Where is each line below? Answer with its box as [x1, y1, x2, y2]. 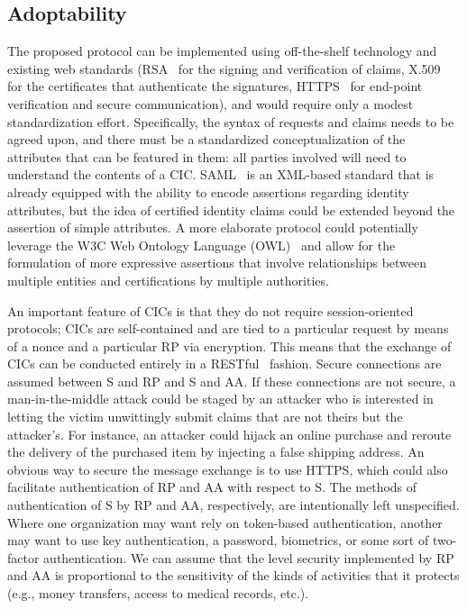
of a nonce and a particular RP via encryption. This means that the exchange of [7, 336, 452, 355]
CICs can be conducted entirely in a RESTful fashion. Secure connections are [7, 354, 442, 373]
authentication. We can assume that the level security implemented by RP [43, 548, 454, 567]
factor [7, 548, 40, 567]
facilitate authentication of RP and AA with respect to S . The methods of [7, 477, 417, 496]
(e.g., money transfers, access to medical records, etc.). [7, 584, 309, 603]
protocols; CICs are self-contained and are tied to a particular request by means [7, 319, 449, 338]
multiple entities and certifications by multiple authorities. [7, 270, 329, 289]
